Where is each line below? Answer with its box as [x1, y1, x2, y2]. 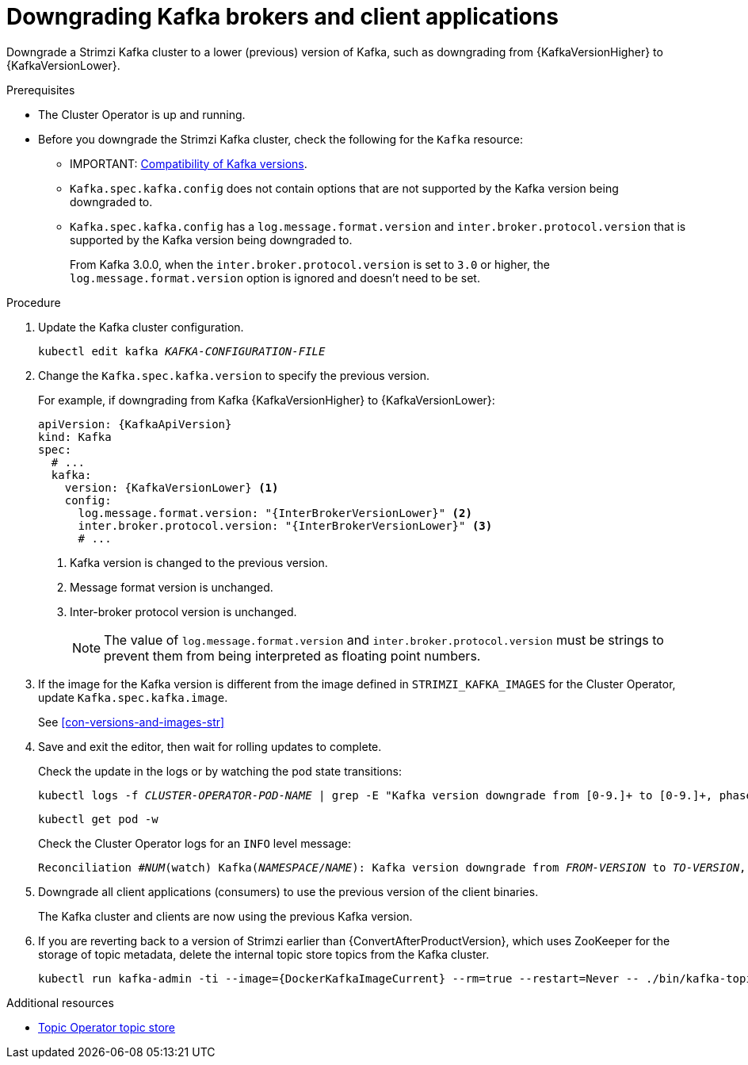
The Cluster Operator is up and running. [38, 107, 246, 121]
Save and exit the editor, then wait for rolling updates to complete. [38, 739, 382, 753]
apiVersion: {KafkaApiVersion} [38, 417, 232, 431]
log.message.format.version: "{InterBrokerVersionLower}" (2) [78, 506, 472, 519]
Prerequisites [6, 82, 75, 97]
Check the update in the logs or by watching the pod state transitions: [38, 764, 402, 778]
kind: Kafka [38, 430, 112, 443]
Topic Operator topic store [38, 1020, 176, 1034]
